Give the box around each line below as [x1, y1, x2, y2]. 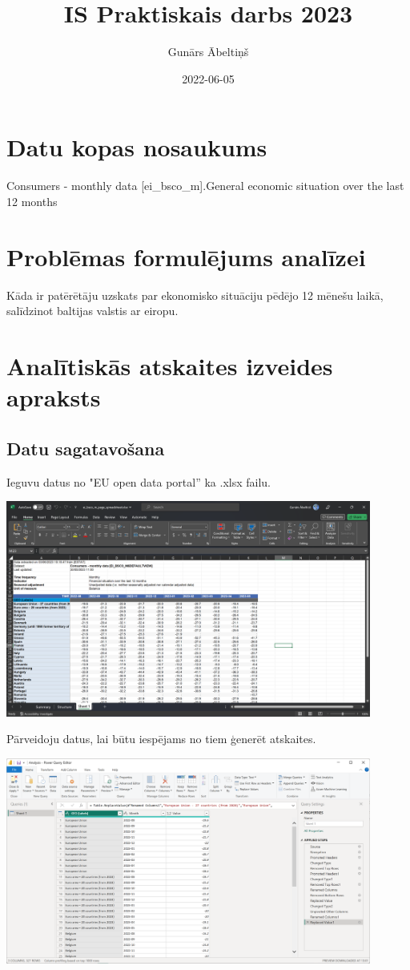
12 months [6, 192, 58, 209]
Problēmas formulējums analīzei [6, 240, 366, 273]
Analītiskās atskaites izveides [6, 349, 333, 382]
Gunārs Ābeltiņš [167, 43, 249, 60]
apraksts [6, 381, 101, 414]
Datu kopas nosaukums [6, 131, 267, 164]
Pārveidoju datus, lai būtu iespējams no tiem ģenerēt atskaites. [6, 730, 316, 747]
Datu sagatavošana [6, 435, 165, 460]
